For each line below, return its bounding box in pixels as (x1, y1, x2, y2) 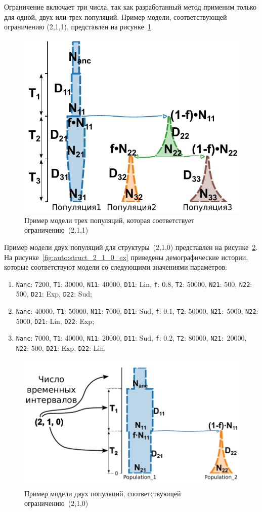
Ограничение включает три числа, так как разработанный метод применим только (4, 2, 257, 12)
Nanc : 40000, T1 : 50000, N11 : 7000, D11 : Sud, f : (16, 306, 161, 316)
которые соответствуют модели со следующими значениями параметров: (4, 262, 227, 272)
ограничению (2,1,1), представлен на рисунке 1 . (4, 21, 153, 32)
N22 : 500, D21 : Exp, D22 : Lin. (16, 343, 106, 353)
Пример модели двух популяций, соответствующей (24, 488, 181, 498)
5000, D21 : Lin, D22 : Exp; (16, 315, 95, 326)
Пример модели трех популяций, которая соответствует (24, 214, 195, 225)
